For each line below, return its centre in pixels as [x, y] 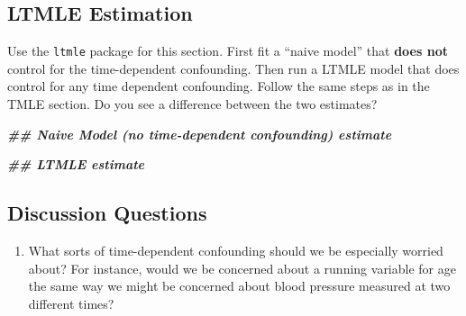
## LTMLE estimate [76, 164]
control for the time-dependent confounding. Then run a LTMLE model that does [233, 68]
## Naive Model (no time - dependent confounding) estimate [200, 134]
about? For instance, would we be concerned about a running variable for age [242, 268]
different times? [71, 303]
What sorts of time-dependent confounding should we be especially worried [236, 251]
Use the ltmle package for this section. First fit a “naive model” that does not [228, 51]
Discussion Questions [107, 213]
